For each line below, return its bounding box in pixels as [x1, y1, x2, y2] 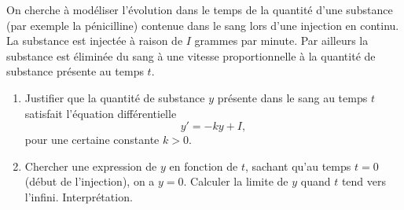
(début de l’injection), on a [24, 173, 155, 190]
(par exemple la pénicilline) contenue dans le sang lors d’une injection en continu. [6, 17, 399, 33]
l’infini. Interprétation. [24, 188, 133, 204]
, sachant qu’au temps [244, 157, 351, 174]
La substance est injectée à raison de [6, 32, 183, 49]
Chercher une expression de [24, 157, 157, 174]
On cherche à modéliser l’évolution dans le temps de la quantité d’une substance [6, 2, 393, 17]
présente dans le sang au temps [217, 89, 368, 105]
